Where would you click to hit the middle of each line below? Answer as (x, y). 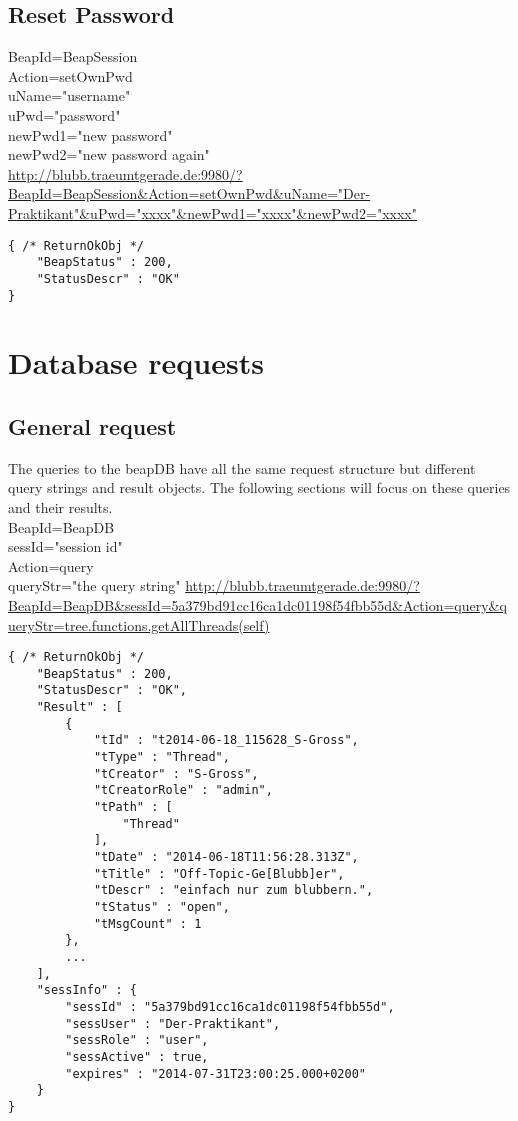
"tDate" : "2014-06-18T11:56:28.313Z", (226, 856)
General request (92, 425)
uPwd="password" (64, 114)
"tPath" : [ (133, 807)
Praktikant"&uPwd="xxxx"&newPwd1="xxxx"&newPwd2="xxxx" (212, 212)
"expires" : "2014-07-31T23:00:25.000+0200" (215, 1073)
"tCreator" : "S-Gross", (176, 773)
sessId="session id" (65, 546)
